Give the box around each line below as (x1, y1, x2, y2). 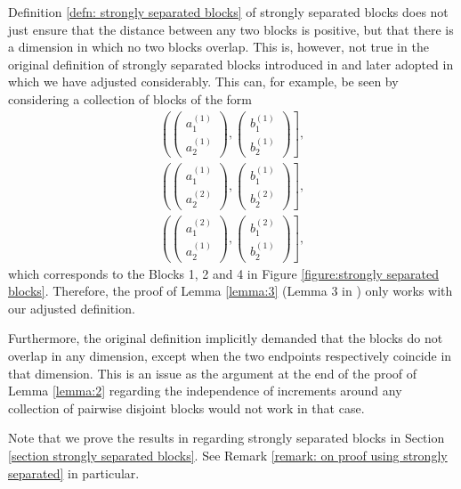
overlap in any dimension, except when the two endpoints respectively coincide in (8, 346, 452, 364)
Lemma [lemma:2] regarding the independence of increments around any (8, 381, 402, 400)
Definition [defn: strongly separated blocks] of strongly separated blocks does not (8, 3, 449, 20)
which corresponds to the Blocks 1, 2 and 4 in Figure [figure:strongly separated (8, 264, 440, 282)
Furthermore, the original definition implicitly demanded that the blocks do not (8, 329, 443, 347)
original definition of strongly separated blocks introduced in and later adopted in (8, 54, 454, 73)
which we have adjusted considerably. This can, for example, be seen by (8, 72, 399, 91)
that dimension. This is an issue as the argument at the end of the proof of (8, 363, 417, 382)
